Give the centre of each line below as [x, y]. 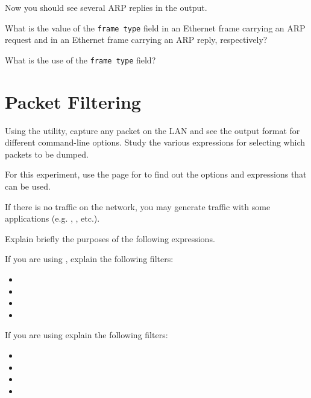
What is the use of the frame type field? [80, 59]
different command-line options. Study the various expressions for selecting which [155, 142]
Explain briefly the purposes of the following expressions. [110, 238]
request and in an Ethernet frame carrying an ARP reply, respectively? [136, 40]
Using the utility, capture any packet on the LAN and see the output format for [152, 130]
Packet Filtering [73, 101]
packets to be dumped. [47, 154]
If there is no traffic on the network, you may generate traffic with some [138, 206]
